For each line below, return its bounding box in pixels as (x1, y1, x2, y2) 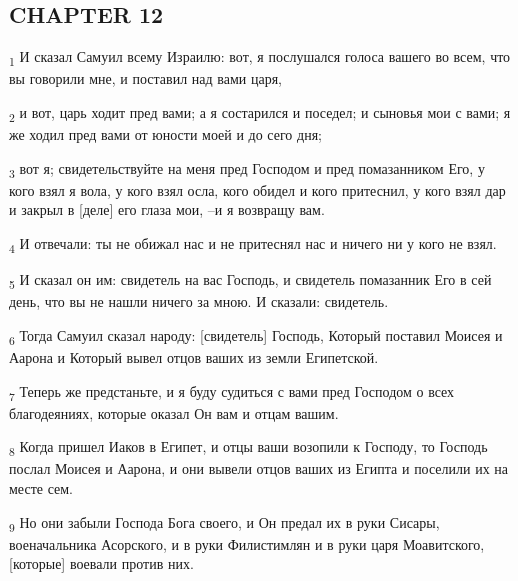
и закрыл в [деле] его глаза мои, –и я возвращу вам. (9, 199, 325, 220)
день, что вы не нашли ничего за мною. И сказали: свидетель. (9, 291, 389, 312)
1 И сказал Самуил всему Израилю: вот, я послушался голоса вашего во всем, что (9, 46, 511, 69)
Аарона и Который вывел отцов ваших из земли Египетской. (9, 346, 379, 367)
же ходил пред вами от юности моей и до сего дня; (9, 124, 322, 145)
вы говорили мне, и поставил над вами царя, (9, 68, 282, 89)
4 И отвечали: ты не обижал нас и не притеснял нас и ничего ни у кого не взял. (9, 232, 497, 256)
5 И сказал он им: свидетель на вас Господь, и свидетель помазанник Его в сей (9, 269, 492, 292)
